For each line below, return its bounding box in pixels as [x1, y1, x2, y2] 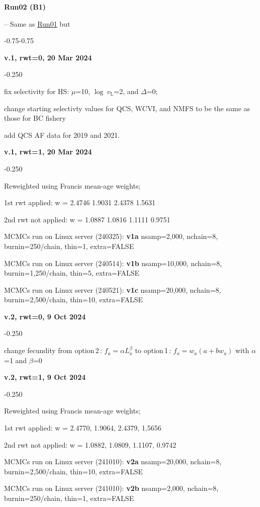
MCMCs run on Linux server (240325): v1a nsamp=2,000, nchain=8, [4, 231, 218, 241]
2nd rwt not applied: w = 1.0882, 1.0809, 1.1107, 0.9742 [4, 439, 177, 450]
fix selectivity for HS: [4, 86, 69, 96]
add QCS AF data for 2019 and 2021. [4, 129, 120, 140]
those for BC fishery [4, 113, 66, 123]
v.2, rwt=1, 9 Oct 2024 [4, 372, 86, 382]
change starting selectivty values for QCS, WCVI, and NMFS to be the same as [4, 103, 250, 113]
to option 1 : [135, 345, 171, 356]
